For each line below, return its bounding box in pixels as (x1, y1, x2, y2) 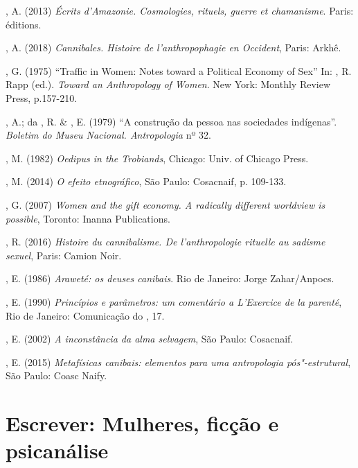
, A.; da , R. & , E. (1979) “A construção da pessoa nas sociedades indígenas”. (6, 114, 337, 128)
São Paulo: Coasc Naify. (6, 368, 107, 383)
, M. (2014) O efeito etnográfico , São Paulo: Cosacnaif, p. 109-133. (6, 174, 287, 189)
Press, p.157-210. (6, 90, 78, 105)
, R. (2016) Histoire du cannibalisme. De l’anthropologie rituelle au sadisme (6, 234, 325, 249)
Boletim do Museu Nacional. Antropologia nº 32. (6, 128, 211, 142)
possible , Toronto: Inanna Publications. (6, 211, 170, 225)
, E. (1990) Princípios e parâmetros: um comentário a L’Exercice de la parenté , (6, 294, 342, 309)
